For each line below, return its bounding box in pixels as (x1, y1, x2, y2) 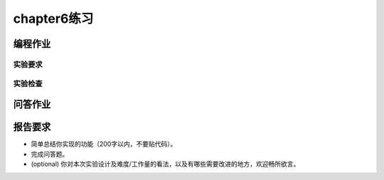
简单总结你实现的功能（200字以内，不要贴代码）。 (31, 139, 177, 149)
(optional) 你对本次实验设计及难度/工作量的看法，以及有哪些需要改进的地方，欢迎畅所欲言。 (31, 160, 300, 168)
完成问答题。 (31, 149, 69, 158)
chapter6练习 (13, 11, 94, 26)
